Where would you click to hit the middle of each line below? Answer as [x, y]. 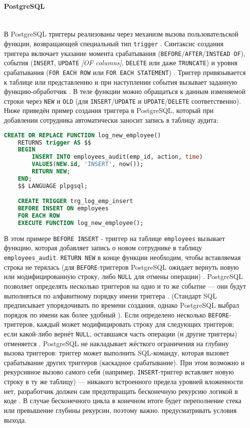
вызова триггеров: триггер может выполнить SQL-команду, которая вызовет [117, 353]
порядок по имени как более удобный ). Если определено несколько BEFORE [116, 314]
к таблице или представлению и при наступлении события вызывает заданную [121, 82]
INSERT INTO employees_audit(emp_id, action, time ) [117, 157]
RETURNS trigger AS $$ [55, 142]
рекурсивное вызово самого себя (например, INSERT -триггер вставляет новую [119, 372]
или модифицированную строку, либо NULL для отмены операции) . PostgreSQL [124, 276]
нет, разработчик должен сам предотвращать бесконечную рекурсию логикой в [121, 391]
